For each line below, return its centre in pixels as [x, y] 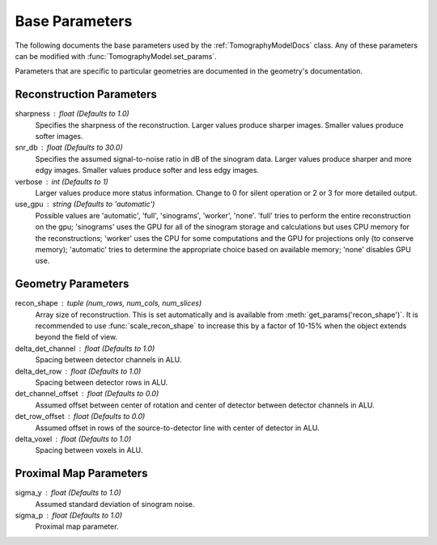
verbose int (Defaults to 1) [62, 181]
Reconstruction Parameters [86, 94]
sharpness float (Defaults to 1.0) [72, 114]
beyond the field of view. [76, 337]
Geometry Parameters [72, 284]
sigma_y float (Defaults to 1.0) [68, 492]
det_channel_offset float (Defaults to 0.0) [87, 394]
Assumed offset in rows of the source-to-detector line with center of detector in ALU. [177, 428]
